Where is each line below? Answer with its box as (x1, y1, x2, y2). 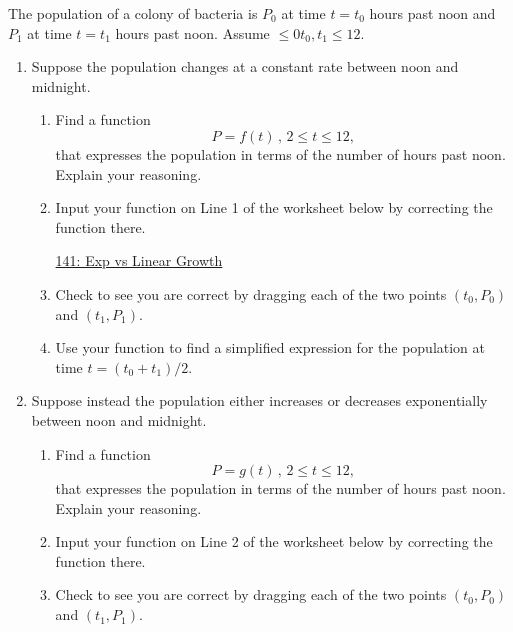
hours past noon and (369, 3, 496, 23)
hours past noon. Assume (115, 22, 270, 43)
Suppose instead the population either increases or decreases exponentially (31, 390, 488, 411)
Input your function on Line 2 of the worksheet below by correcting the (55, 531, 493, 552)
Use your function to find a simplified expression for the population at (55, 337, 486, 358)
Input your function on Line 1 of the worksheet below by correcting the (55, 197, 493, 218)
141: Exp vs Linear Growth (55, 250, 223, 271)
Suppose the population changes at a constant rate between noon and (31, 56, 459, 77)
